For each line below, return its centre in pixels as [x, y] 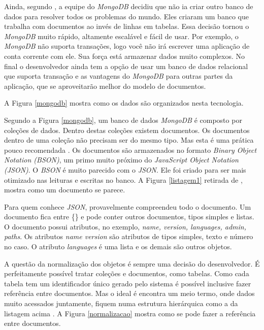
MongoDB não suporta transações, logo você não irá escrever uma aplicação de [127, 46]
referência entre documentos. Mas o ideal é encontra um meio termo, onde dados [129, 293]
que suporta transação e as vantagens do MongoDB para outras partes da [119, 76]
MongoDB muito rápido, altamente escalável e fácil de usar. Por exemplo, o [121, 36]
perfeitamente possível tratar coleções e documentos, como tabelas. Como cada [127, 273]
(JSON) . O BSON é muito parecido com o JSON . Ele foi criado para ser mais [125, 169]
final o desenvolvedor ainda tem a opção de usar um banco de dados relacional [126, 66]
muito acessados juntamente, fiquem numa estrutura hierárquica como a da [121, 303]
